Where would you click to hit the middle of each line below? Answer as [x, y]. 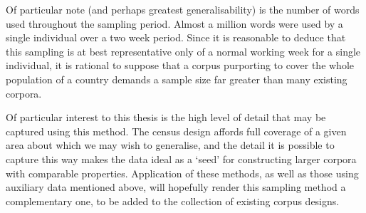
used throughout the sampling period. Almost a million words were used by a [174, 23]
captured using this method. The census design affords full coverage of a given [176, 131]
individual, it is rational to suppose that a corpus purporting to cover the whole [180, 65]
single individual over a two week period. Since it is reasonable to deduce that [176, 37]
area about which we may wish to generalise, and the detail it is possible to [170, 145]
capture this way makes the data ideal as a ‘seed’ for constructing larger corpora [181, 159]
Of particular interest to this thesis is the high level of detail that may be [166, 117]
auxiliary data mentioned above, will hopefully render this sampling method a [176, 187]
